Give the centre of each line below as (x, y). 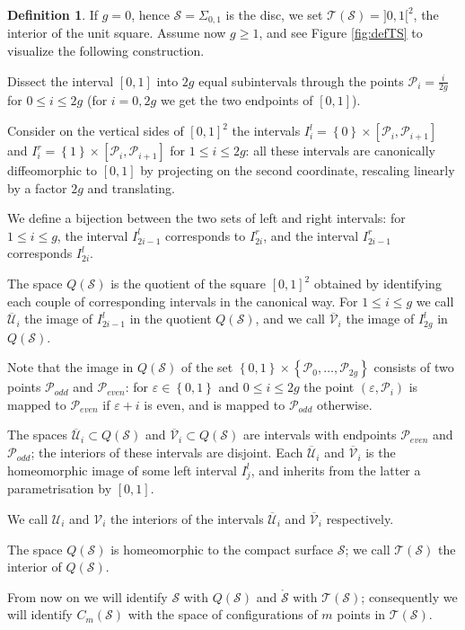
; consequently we (409, 596)
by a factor (37, 187)
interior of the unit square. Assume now (117, 33)
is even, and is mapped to (215, 404)
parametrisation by (60, 488)
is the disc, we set (274, 14)
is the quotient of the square (188, 284)
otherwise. (345, 404)
